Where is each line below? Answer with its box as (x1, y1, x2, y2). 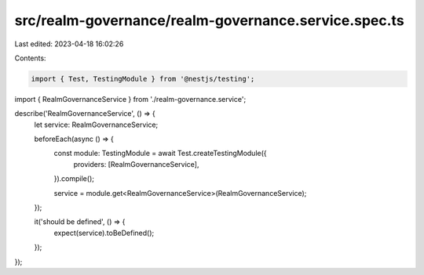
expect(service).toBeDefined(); (53, 228, 155, 237)
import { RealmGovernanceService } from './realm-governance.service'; (14, 94, 247, 103)
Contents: (14, 53, 46, 63)
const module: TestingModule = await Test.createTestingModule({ (53, 149, 267, 158)
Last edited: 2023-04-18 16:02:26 (14, 39, 124, 49)
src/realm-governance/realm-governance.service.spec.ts (14, 12, 404, 29)
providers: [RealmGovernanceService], (73, 159, 199, 168)
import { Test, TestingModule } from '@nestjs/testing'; (31, 74, 255, 83)
